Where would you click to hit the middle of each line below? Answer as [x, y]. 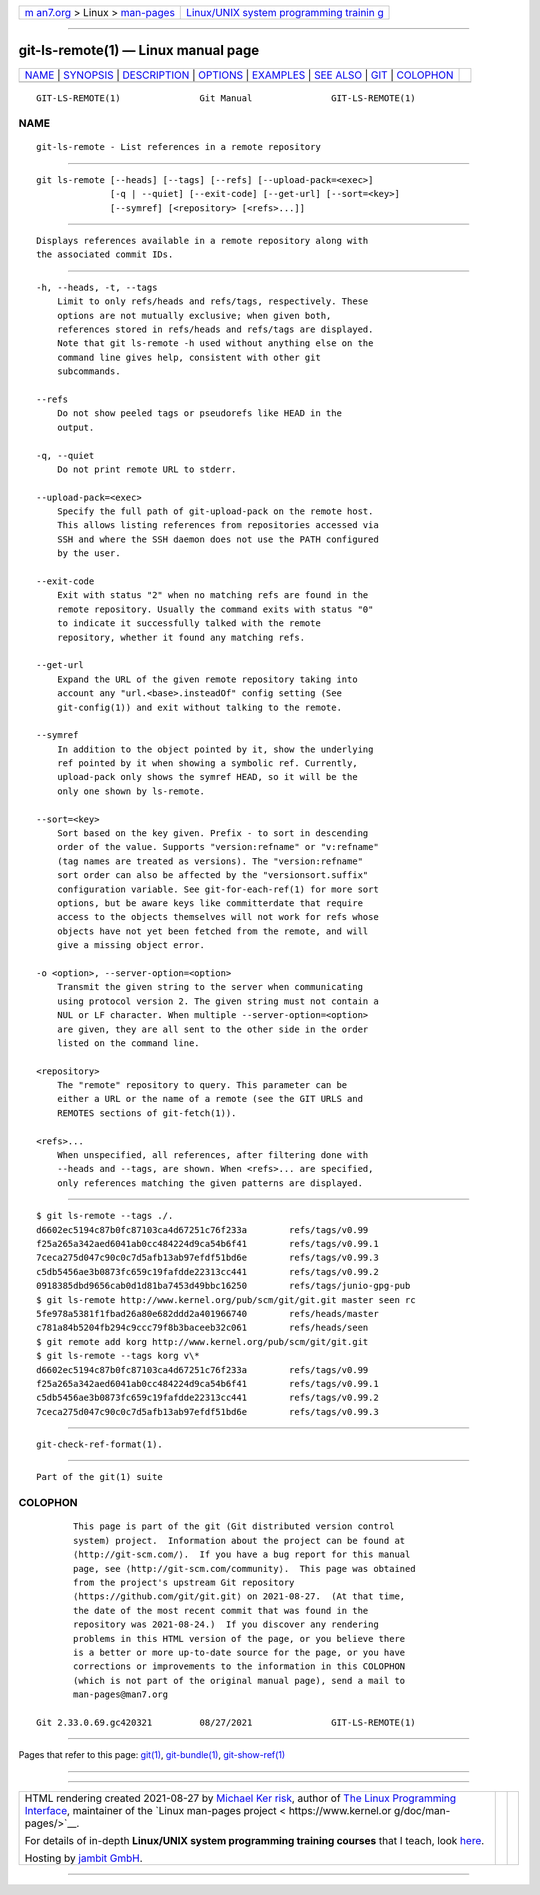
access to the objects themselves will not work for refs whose [217, 917]
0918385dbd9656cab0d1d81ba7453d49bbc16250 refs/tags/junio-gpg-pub [223, 1286]
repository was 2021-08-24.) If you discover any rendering [226, 1624]
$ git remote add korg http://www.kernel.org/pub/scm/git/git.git [202, 1341]
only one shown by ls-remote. [130, 791]
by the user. [88, 553]
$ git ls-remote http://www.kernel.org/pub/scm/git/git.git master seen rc [226, 1299]
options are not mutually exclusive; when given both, [194, 315]
